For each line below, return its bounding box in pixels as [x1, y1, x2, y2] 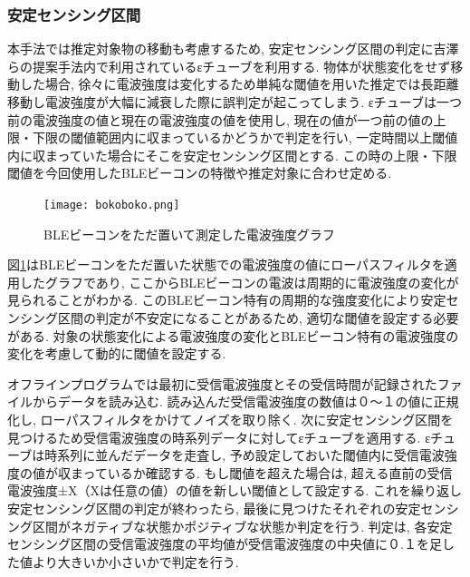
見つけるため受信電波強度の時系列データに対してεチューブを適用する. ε [7, 427, 431, 446]
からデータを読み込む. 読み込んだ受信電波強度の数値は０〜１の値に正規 [32, 392, 459, 411]
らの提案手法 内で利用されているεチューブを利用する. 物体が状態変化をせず [7, 56, 451, 75]
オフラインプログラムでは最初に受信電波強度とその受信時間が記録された [7, 374, 437, 393]
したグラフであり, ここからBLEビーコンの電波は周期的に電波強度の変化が [19, 272, 459, 291]
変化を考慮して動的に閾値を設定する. [7, 344, 226, 363]
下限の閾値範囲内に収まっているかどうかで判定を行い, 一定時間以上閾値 [32, 128, 458, 147]
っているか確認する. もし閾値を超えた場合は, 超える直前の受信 [82, 463, 453, 482]
